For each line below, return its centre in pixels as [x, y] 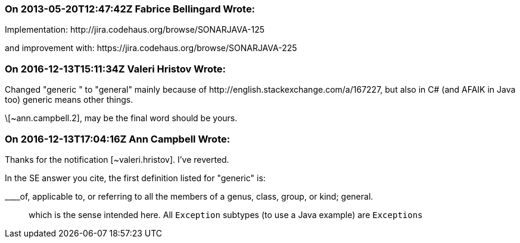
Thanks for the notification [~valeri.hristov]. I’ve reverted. [117, 159]
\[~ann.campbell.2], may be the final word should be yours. [121, 118]
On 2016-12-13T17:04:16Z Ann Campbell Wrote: [118, 139]
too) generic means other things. [69, 100]
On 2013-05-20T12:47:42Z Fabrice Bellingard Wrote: [130, 9]
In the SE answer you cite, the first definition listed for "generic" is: [135, 178]
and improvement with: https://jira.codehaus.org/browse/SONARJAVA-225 [151, 48]
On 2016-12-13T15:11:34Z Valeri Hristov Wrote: [116, 69]
